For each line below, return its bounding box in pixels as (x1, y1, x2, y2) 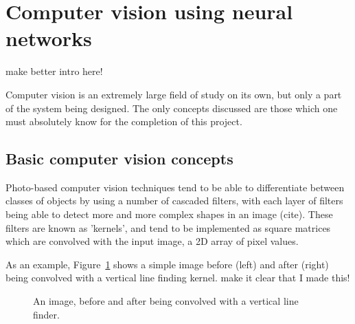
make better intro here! (5, 64, 103, 78)
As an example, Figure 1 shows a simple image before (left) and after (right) (5, 257, 329, 271)
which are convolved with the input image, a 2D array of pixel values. (5, 234, 299, 248)
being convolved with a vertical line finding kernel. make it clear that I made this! (5, 270, 350, 285)
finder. (33, 307, 60, 321)
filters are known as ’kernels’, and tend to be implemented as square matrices (5, 220, 331, 235)
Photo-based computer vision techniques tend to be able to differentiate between (5, 180, 345, 194)
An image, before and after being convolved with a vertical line (33, 294, 299, 308)
